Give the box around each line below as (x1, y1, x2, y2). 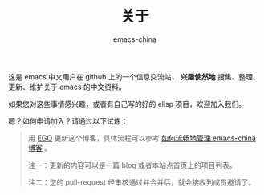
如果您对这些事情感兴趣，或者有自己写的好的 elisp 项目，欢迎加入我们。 (8, 99, 246, 108)
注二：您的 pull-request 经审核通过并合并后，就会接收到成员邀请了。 (27, 177, 255, 187)
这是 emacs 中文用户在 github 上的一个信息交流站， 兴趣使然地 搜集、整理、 (8, 71, 260, 81)
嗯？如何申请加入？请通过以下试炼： (8, 116, 128, 125)
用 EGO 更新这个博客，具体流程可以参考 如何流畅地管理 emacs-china (27, 133, 257, 143)
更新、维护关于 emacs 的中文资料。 (8, 82, 126, 91)
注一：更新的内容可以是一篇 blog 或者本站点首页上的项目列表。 (27, 160, 237, 169)
